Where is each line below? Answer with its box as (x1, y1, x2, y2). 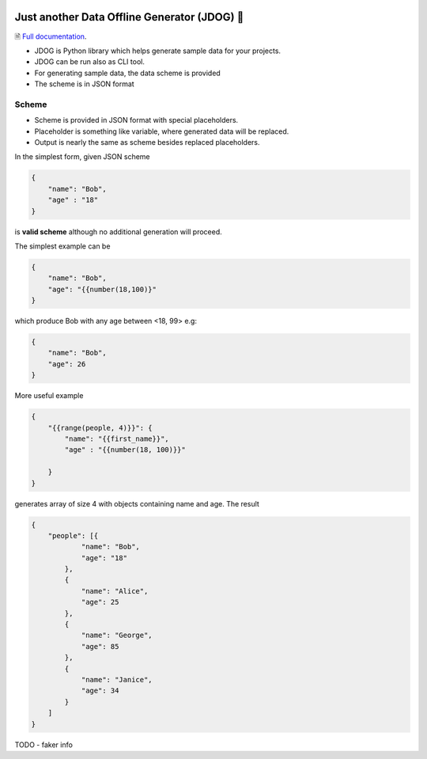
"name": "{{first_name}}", (64, 434, 169, 443)
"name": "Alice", (81, 586, 149, 595)
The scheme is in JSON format (34, 79, 134, 89)
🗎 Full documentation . (14, 32, 87, 41)
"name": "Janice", (81, 675, 153, 684)
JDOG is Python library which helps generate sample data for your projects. (34, 46, 281, 55)
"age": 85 (81, 642, 119, 651)
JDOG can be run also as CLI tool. (34, 57, 145, 66)
